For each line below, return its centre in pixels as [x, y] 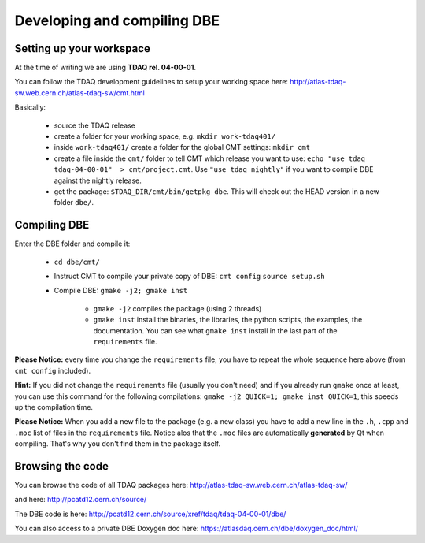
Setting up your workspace [83, 48]
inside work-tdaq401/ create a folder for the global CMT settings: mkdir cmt [182, 147]
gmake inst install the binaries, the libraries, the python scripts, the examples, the [228, 320]
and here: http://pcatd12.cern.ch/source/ [81, 500]
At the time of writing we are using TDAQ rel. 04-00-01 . [105, 68]
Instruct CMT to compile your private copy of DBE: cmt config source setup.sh [190, 277]
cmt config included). [53, 370]
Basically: [30, 107]
